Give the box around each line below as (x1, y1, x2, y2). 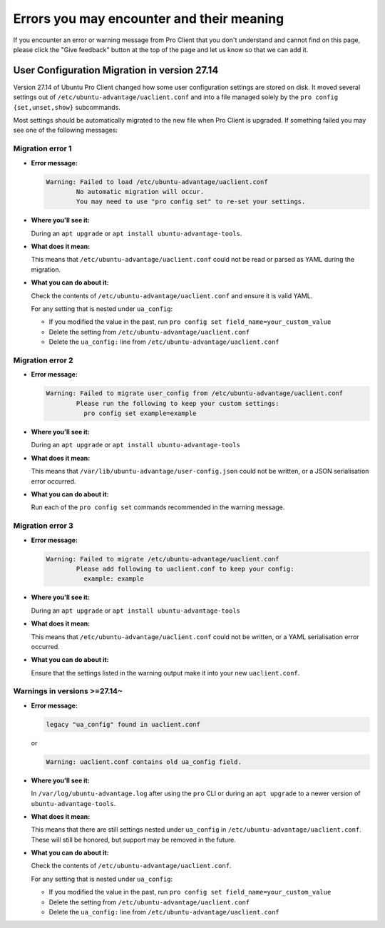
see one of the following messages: (13, 126, 118, 135)
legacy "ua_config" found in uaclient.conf (46, 720, 201, 728)
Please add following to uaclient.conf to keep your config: (76, 564, 294, 573)
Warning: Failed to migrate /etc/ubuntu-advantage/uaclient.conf (46, 555, 279, 563)
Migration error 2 (13, 355, 74, 365)
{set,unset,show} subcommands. (13, 103, 121, 111)
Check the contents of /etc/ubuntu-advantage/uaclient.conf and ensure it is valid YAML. (31, 291, 313, 300)
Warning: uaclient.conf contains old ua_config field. (46, 758, 242, 766)
